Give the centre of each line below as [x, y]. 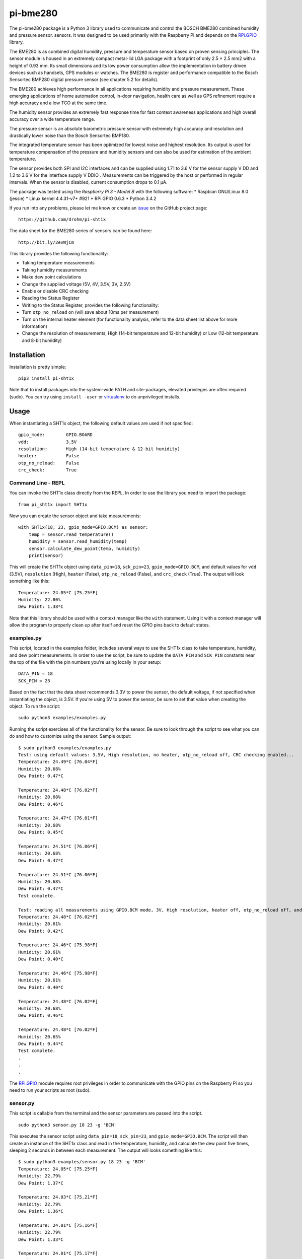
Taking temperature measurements [58, 263]
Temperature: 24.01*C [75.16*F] [58, 1225]
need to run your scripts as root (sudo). [50, 1090]
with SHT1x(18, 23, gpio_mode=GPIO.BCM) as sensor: [83, 527]
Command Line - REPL [37, 482]
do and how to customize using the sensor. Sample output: [70, 736]
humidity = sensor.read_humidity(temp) [78, 542]
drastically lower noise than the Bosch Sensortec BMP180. [70, 135]
